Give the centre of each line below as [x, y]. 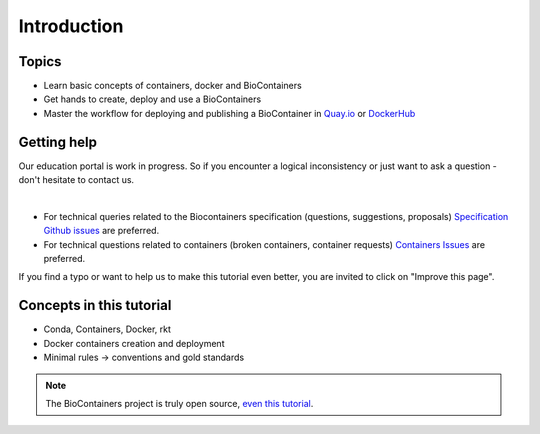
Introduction [71, 26]
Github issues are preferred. [101, 231]
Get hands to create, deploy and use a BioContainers [152, 99]
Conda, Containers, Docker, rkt [107, 329]
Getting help [57, 141]
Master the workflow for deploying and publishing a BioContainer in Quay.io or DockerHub [229, 113]
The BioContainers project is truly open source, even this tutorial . [179, 403]
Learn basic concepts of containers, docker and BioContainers [172, 86]
